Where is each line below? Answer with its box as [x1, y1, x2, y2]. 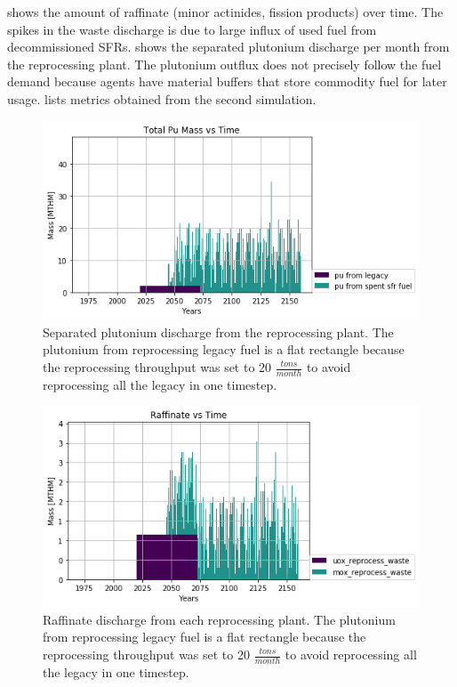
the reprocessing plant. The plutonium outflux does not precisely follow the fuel [7, 54, 442, 73]
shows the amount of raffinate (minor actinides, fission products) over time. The [7, 3, 444, 20]
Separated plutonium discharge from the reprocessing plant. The [43, 322, 394, 341]
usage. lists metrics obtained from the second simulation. [7, 89, 317, 108]
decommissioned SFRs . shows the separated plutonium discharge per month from [7, 37, 450, 56]
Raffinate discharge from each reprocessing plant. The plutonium [43, 610, 396, 628]
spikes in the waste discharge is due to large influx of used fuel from [7, 20, 377, 38]
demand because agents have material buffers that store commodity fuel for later [7, 72, 447, 91]
